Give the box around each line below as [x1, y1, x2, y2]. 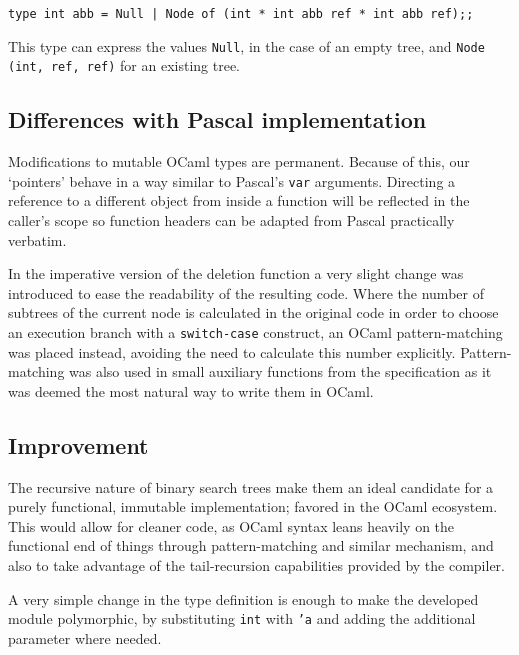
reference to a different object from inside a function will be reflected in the [8, 190, 470, 211]
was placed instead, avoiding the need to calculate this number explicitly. [8, 341, 456, 362]
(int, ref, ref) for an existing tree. [8, 55, 240, 76]
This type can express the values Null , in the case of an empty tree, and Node [8, 35, 485, 56]
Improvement [8, 429, 149, 460]
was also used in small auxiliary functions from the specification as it [69, 361, 492, 382]
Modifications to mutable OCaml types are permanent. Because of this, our [8, 151, 470, 172]
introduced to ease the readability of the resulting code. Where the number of [8, 282, 484, 303]
